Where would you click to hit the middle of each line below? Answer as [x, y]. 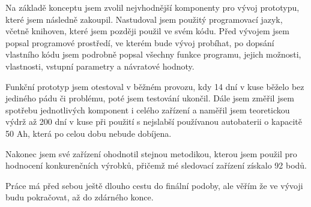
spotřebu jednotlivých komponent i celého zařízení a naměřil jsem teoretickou [148, 109]
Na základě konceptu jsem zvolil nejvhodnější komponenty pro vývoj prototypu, [152, 7]
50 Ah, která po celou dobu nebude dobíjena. [89, 133]
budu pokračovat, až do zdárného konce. [80, 197]
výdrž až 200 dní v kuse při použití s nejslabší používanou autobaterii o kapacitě [154, 121]
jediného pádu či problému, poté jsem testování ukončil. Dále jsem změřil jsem [150, 98]
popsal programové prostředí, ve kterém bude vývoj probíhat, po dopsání [140, 42]
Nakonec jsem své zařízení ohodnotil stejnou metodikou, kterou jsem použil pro [151, 153]
